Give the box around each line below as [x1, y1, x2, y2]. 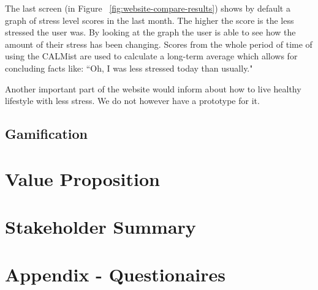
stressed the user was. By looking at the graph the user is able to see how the [5, 26, 296, 39]
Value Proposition [5, 166, 160, 191]
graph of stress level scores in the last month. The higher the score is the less [5, 13, 294, 26]
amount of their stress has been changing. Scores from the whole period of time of [5, 37, 312, 50]
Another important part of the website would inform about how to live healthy [5, 82, 301, 95]
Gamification [5, 124, 88, 143]
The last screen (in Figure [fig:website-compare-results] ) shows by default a [5, 2, 290, 14]
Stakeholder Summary [5, 214, 196, 239]
